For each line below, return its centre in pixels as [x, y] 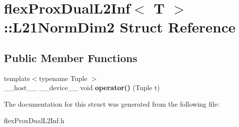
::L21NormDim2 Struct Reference [120, 27]
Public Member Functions [71, 57]
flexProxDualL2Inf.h [34, 120]
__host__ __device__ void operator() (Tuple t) [82, 87]
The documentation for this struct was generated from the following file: [112, 103]
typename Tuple [63, 78]
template [17, 78]
